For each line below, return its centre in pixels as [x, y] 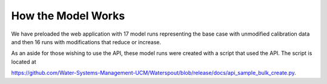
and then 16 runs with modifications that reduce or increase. [86, 42]
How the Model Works [68, 16]
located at [24, 62]
